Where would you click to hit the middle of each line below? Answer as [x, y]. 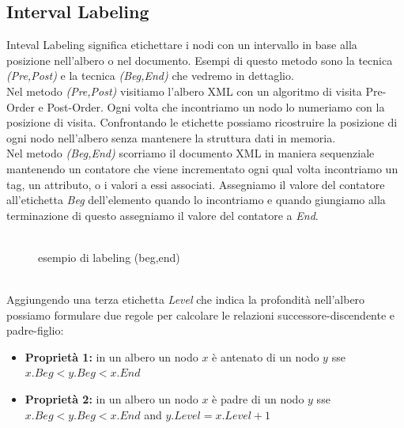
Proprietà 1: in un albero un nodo [111, 356]
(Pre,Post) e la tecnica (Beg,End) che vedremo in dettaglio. [150, 76]
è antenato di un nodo [266, 356]
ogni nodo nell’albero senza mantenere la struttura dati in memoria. [171, 137]
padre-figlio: [35, 330]
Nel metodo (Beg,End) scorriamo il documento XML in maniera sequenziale [191, 153]
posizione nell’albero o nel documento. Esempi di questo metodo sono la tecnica [200, 60]
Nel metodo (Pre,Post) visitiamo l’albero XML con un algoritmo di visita [184, 91]
